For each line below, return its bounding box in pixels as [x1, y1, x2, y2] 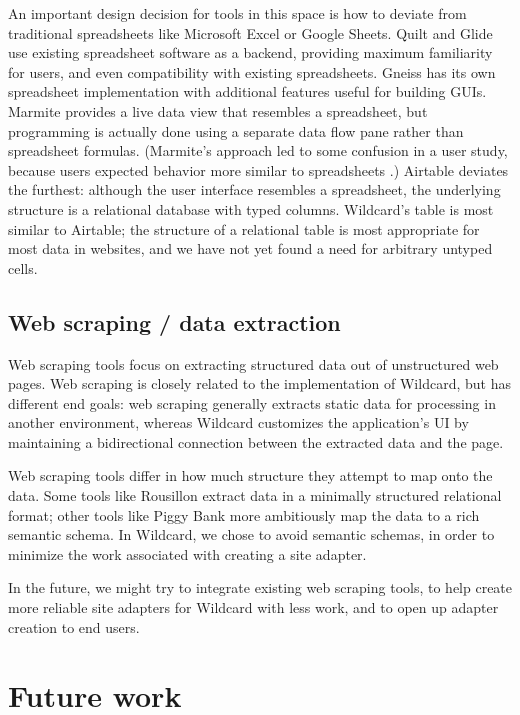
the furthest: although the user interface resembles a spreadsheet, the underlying [8, 179, 501, 200]
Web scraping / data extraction [8, 306, 341, 337]
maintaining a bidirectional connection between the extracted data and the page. [8, 431, 504, 452]
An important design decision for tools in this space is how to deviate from [8, 3, 467, 23]
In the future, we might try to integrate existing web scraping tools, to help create [8, 577, 513, 598]
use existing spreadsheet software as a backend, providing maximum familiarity [8, 42, 493, 63]
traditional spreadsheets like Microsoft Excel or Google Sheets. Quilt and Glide [8, 22, 493, 43]
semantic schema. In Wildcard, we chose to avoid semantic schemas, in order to [8, 524, 495, 545]
